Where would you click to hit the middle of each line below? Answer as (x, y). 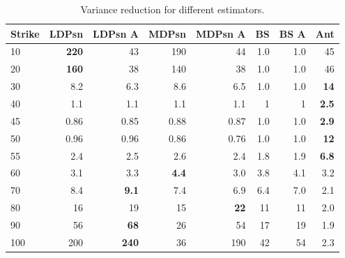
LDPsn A (116, 33)
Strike (25, 33)
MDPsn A (221, 33)
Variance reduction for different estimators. (172, 9)
